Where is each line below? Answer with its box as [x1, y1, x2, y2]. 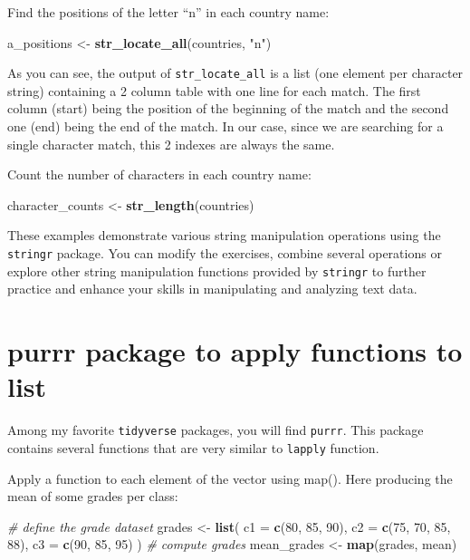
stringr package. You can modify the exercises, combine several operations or [7, 244, 442, 262]
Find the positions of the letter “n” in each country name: [7, 3, 330, 21]
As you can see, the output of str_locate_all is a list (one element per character [7, 63, 464, 82]
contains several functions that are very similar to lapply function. [7, 438, 379, 457]
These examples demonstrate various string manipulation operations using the [7, 226, 441, 245]
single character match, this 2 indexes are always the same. [7, 134, 335, 153]
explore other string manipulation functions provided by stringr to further [7, 261, 427, 280]
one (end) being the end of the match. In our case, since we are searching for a [7, 117, 444, 136]
